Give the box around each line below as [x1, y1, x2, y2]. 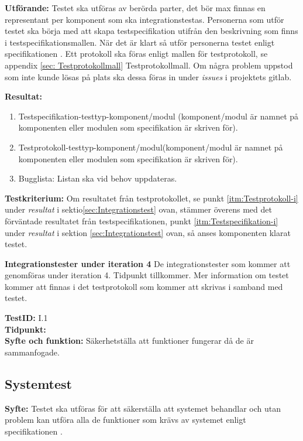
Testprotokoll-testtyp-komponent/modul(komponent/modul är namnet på [18, 141, 283, 153]
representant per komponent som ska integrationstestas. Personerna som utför [5, 13, 284, 25]
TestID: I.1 [5, 312, 48, 324]
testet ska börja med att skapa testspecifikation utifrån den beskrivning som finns [5, 25, 298, 37]
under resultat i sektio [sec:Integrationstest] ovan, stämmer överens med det [5, 203, 272, 216]
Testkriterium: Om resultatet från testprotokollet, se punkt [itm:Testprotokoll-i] [5, 192, 298, 204]
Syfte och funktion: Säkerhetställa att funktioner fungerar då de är [5, 334, 254, 347]
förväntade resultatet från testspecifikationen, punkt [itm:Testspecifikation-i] [5, 214, 278, 227]
